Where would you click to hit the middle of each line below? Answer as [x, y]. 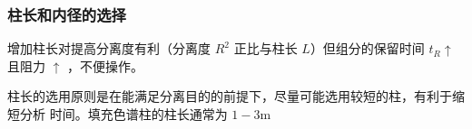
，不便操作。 [106, 65]
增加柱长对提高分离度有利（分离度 [109, 48]
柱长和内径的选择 [67, 14]
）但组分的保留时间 [367, 48]
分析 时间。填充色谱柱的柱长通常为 [123, 114]
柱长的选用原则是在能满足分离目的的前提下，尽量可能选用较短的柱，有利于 [230, 96]
